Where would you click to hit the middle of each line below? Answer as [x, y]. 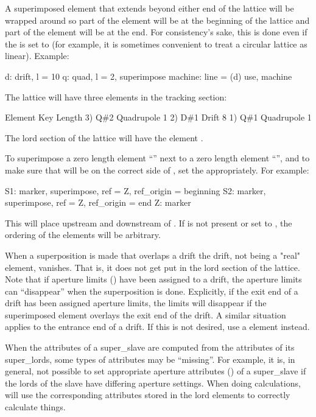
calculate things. [35, 407]
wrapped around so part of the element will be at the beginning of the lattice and [157, 20]
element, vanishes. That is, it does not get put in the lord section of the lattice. [153, 267]
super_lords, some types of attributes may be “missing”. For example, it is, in [150, 359]
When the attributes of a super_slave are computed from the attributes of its [150, 347]
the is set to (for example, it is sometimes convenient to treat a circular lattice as [156, 44]
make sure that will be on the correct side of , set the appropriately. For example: [157, 170]
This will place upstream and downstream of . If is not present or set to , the [149, 223]
